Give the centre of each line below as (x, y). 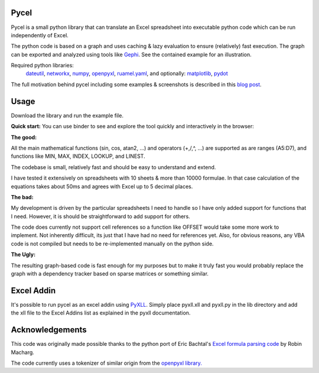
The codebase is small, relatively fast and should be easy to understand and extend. (113, 167)
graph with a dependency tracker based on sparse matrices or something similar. (110, 274)
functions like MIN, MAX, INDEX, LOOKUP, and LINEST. (78, 156)
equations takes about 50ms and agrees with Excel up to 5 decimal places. (102, 186)
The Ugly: (23, 255)
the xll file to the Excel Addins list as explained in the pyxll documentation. (101, 313)
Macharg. (23, 352)
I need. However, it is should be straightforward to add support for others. (100, 216)
